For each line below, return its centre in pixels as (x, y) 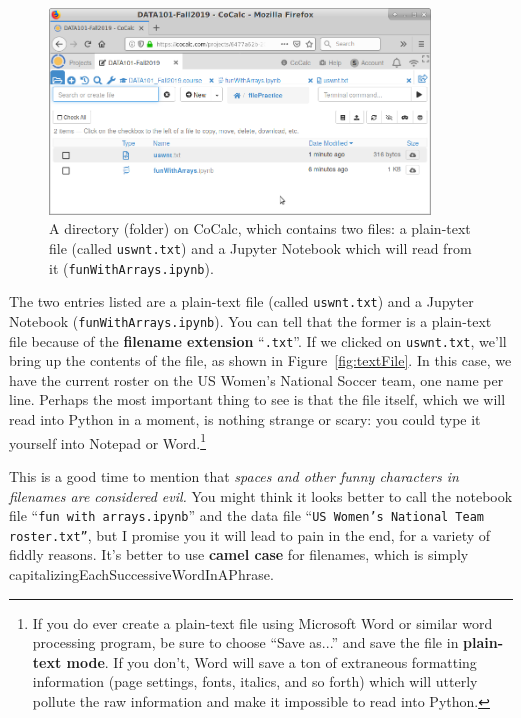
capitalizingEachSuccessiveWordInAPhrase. (141, 574)
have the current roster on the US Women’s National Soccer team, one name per (256, 379)
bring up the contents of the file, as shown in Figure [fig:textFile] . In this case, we (260, 360)
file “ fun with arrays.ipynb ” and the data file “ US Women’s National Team (246, 515)
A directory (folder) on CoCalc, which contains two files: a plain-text (260, 228)
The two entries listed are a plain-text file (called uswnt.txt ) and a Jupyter (241, 301)
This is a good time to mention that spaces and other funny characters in (234, 475)
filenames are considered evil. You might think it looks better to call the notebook (261, 495)
